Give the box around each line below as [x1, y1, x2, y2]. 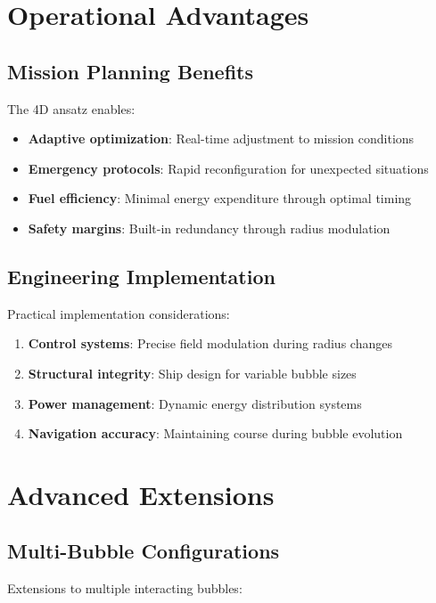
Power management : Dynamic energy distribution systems [28, 394, 362, 412]
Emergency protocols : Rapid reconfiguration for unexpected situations [28, 159, 429, 177]
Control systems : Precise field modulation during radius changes [28, 334, 392, 353]
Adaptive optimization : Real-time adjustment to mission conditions [28, 129, 415, 148]
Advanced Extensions [7, 476, 275, 512]
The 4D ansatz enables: [7, 99, 136, 118]
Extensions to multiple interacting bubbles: [7, 579, 243, 598]
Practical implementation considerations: [7, 304, 230, 322]
